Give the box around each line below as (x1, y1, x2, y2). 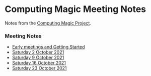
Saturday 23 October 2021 (12, 65, 67, 71)
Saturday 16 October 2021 (12, 60, 66, 66)
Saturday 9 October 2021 (12, 54, 64, 60)
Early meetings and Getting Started (12, 44, 85, 50)
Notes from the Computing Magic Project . (5, 20, 92, 26)
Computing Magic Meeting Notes (5, 3, 146, 15)
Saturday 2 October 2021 (12, 49, 64, 55)
